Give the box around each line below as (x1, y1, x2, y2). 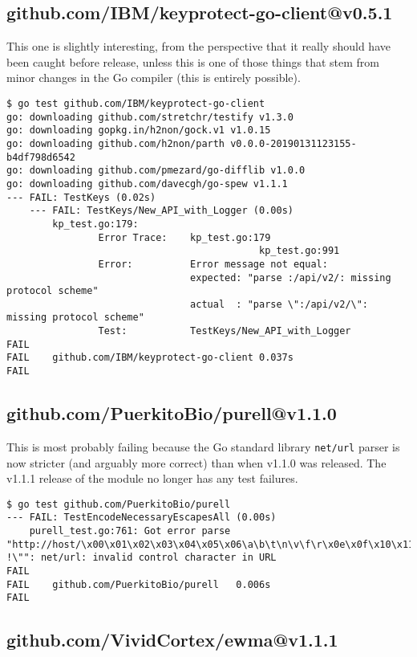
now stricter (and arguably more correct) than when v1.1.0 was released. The (6, 454, 387, 471)
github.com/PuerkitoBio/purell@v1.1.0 (6, 401, 337, 426)
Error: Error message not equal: (98, 258, 328, 270)
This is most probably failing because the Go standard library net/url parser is (6, 438, 400, 455)
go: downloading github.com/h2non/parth (6, 137, 225, 149)
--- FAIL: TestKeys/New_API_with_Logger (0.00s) (29, 205, 294, 217)
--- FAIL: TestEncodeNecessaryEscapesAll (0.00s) (6, 512, 277, 524)
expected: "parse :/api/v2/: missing (190, 271, 391, 284)
